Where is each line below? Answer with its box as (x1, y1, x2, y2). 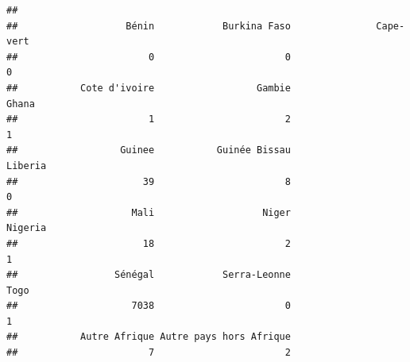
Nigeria (6, 222, 47, 234)
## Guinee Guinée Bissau (6, 144, 291, 156)
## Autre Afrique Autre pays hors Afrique (6, 331, 291, 343)
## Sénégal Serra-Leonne (6, 269, 291, 281)
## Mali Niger (6, 206, 291, 218)
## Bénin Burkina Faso (6, 20, 291, 32)
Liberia (6, 160, 47, 171)
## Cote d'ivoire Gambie (6, 82, 291, 94)
